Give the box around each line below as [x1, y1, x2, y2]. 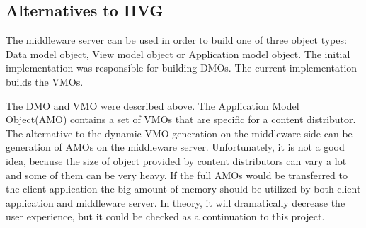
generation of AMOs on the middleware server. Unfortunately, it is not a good [6, 139, 345, 154]
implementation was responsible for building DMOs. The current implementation [6, 60, 358, 75]
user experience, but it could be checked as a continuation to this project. [6, 209, 325, 224]
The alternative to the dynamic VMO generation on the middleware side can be [6, 125, 353, 140]
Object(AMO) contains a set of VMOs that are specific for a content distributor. [6, 112, 356, 127]
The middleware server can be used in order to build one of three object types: [6, 33, 347, 47]
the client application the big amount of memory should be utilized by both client [6, 181, 361, 196]
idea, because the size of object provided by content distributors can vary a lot [6, 153, 347, 168]
